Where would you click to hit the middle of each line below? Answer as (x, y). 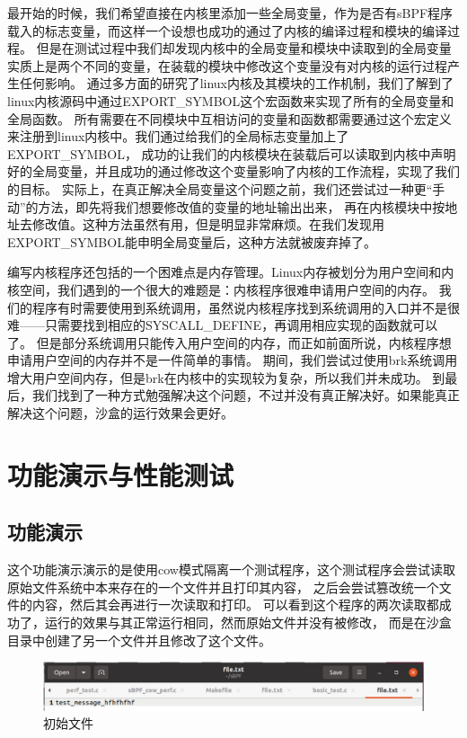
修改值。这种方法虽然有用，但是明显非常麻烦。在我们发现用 (208, 224)
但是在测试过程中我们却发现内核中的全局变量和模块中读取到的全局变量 (244, 48)
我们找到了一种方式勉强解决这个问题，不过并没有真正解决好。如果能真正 (246, 395)
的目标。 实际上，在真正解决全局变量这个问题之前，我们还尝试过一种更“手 (226, 188)
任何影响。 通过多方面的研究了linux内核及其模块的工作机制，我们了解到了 (237, 83)
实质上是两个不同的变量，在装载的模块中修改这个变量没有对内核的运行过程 (227, 65)
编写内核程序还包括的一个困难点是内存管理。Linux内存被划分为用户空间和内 (231, 272)
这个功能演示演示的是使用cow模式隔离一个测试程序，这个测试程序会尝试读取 (231, 569)
